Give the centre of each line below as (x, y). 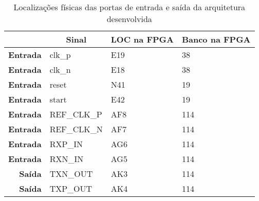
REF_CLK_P (76, 114)
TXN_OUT (71, 174)
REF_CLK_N (76, 129)
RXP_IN (66, 144)
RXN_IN (67, 159)
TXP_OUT (71, 188)
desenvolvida (129, 19)
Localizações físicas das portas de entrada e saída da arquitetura (129, 7)
